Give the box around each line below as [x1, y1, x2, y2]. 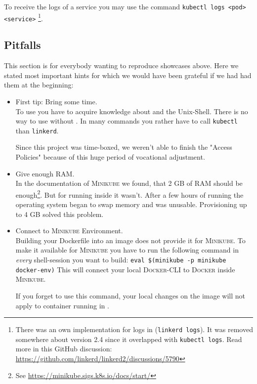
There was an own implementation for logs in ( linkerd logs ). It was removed [15, 324, 253, 335]
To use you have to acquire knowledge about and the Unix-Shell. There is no [15, 106, 248, 116]
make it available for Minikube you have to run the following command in [15, 245, 239, 255]
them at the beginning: [4, 80, 74, 90]
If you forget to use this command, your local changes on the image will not [15, 290, 246, 300]
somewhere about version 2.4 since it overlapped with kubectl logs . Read [15, 334, 242, 344]
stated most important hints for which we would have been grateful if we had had [4, 70, 252, 80]
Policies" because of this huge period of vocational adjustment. [15, 152, 205, 162]
